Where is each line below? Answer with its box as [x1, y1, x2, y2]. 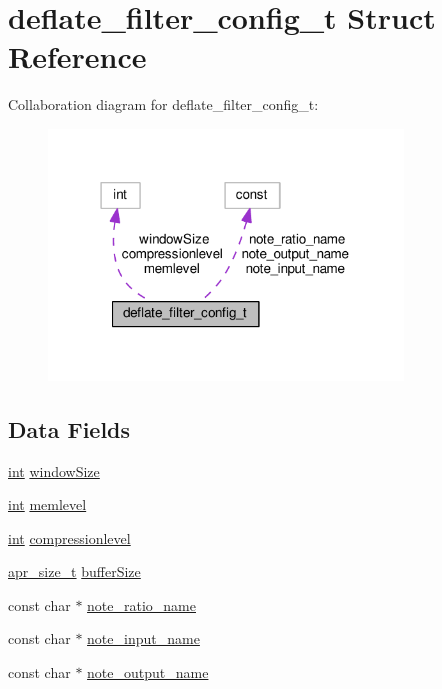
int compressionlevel [8, 527, 131, 548]
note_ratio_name [87, 594, 196, 615]
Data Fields [8, 413, 131, 444]
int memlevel [8, 494, 87, 515]
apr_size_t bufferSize [8, 561, 141, 582]
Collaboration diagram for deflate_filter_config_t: [8, 94, 319, 115]
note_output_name [87, 662, 209, 683]
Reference [8, 36, 147, 77]
